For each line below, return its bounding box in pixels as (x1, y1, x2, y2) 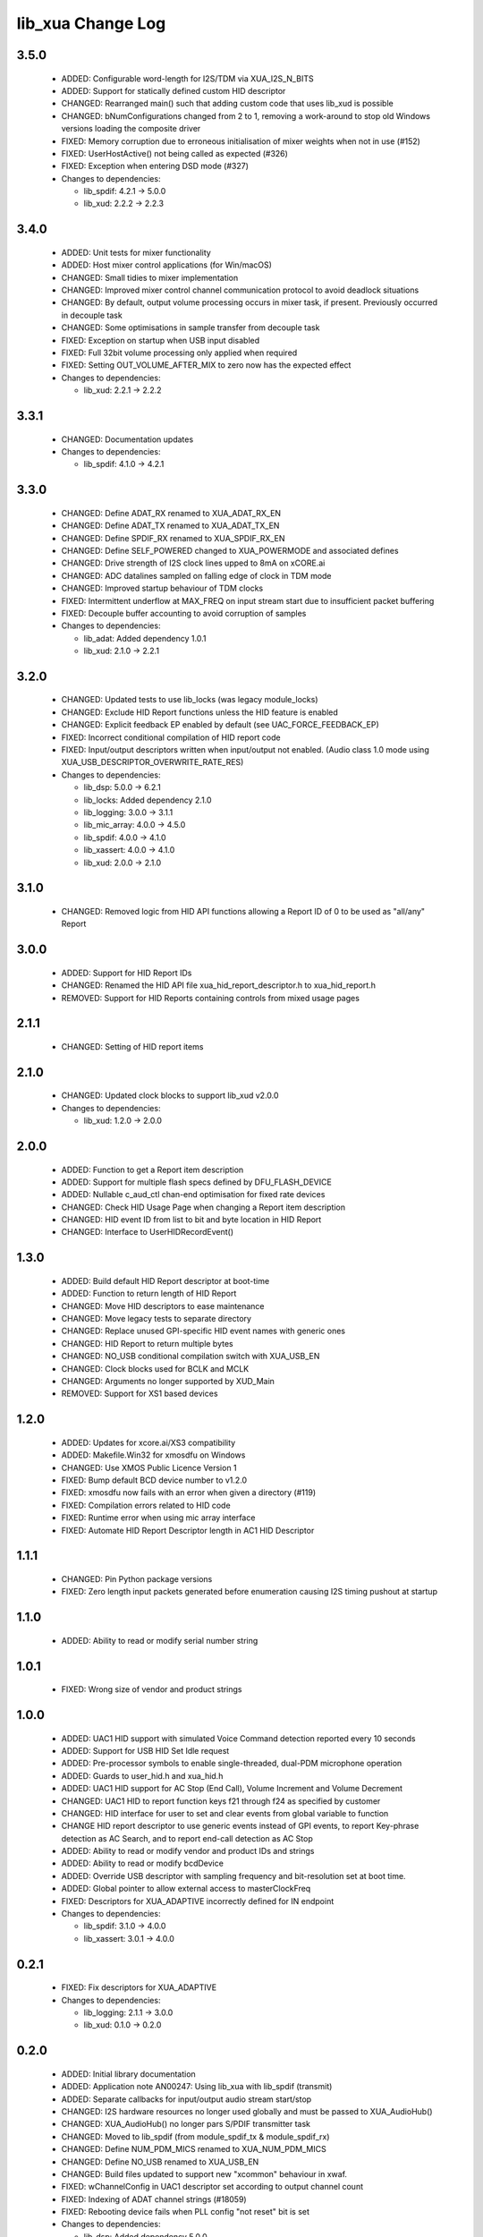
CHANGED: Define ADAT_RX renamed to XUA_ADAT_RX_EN (61, 507, 282, 518)
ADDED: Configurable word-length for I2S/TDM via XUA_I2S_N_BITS (61, 72, 314, 84)
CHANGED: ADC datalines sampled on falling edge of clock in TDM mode (61, 570, 332, 581)
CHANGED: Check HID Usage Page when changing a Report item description (61, 1202, 346, 1212)
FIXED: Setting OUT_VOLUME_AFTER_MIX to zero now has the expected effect (61, 360, 352, 370)
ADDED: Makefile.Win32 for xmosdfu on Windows (61, 1450, 246, 1460)
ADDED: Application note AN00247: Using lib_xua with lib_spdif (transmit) (61, 2081, 333, 2092)
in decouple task (61, 310, 123, 320)
